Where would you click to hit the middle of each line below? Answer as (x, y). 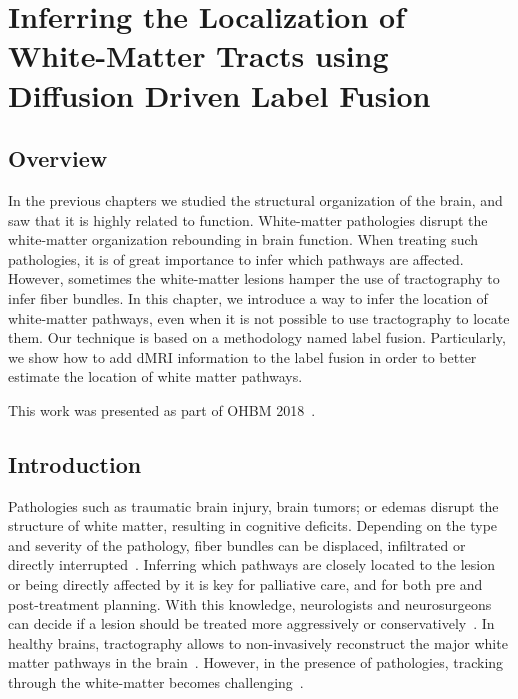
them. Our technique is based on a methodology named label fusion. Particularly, (257, 337)
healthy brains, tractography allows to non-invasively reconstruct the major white (258, 642)
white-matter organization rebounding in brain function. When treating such (243, 239)
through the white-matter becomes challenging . (156, 682)
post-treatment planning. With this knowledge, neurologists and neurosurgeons (250, 603)
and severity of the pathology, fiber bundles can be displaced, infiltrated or (237, 544)
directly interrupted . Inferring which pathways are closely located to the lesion (251, 564)
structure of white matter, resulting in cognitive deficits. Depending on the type (253, 525)
